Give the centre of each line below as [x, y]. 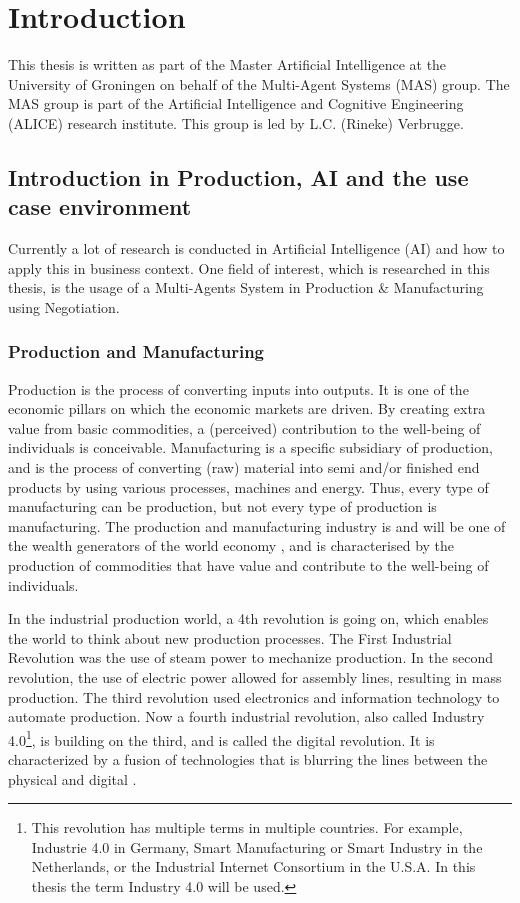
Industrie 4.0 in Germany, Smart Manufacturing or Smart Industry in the [257, 846]
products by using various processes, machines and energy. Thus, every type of [248, 486]
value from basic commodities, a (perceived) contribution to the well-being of [244, 427]
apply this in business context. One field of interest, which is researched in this [249, 267]
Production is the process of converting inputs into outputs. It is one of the [238, 388]
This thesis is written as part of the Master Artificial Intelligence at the [227, 64]
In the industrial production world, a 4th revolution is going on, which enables [248, 618]
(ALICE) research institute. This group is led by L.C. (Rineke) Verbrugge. [236, 122]
